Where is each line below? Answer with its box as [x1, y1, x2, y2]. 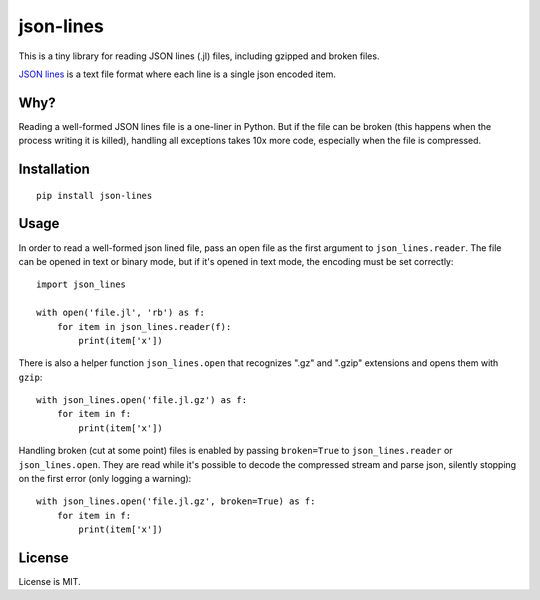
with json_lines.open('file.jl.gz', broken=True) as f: [36, 496, 316, 507]
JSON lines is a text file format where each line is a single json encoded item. [18, 68, 337, 80]
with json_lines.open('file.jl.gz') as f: [36, 395, 248, 406]
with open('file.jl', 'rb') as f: [36, 307, 205, 319]
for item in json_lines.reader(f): [56, 321, 232, 332]
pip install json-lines [36, 190, 153, 201]
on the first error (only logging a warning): [18, 473, 192, 485]
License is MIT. [18, 576, 81, 588]
